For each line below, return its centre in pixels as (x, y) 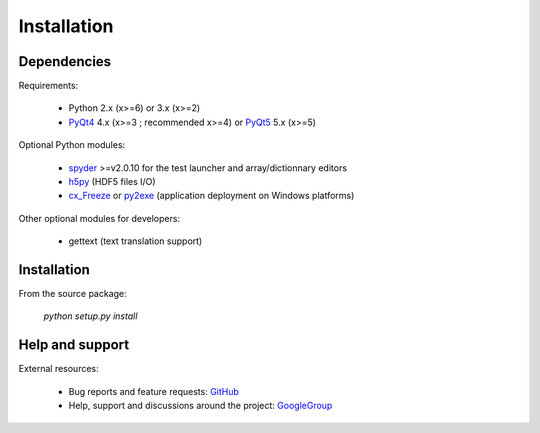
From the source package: (72, 294)
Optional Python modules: (72, 145)
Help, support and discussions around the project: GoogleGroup (200, 406)
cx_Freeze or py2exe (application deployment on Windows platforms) (211, 196)
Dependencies (65, 61)
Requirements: (48, 86)
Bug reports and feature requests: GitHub (154, 391)
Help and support (74, 345)
